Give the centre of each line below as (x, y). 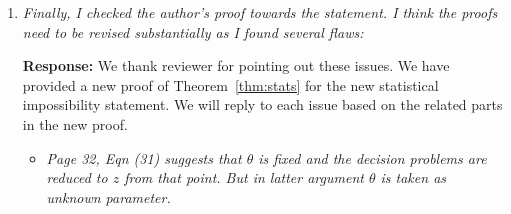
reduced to (77, 177)
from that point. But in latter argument (244, 177)
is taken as (413, 177)
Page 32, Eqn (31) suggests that (144, 157)
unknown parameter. (108, 196)
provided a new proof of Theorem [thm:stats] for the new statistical (230, 84)
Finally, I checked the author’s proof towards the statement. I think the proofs (260, 12)
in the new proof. (75, 123)
